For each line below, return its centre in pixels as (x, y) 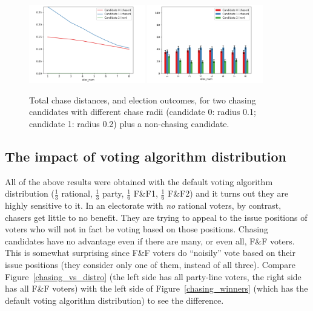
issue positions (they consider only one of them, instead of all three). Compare (150, 265)
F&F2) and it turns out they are (228, 193)
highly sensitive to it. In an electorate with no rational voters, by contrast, (143, 205)
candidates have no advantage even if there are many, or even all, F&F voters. (150, 241)
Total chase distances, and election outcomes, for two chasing (143, 100)
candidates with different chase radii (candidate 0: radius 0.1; (143, 112)
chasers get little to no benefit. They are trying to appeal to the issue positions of (156, 217)
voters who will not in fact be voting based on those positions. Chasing (137, 229)
